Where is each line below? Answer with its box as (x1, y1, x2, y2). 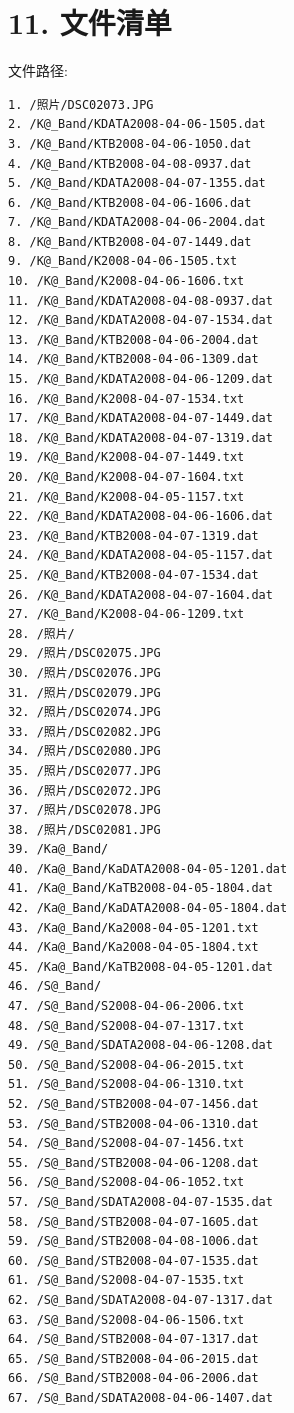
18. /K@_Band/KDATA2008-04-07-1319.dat (8, 430, 273, 445)
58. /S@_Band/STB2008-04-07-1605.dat (8, 1214, 259, 1229)
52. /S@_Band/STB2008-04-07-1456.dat (8, 1097, 259, 1111)
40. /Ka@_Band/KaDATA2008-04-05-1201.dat (8, 861, 288, 876)
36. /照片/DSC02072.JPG (8, 783, 161, 798)
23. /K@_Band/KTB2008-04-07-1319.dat (8, 528, 259, 543)
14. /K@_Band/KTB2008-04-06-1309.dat (8, 352, 259, 367)
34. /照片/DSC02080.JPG (8, 744, 161, 759)
